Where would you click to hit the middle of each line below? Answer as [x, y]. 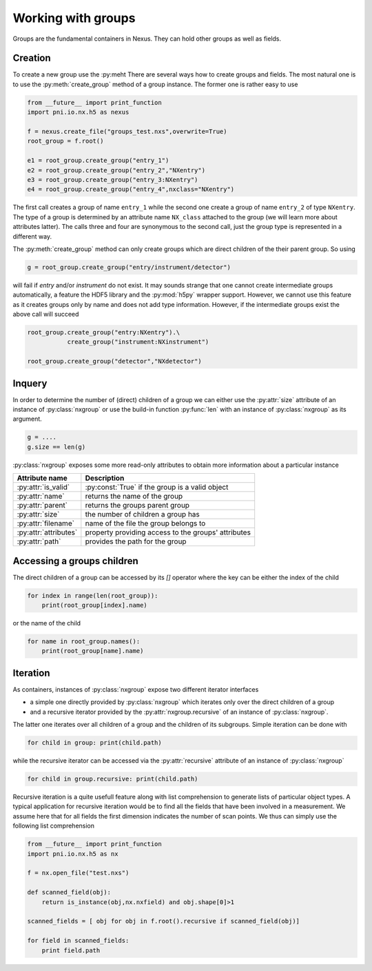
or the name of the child [47, 623]
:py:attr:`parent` [42, 505]
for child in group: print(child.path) [94, 743]
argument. [28, 419]
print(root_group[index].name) [94, 605]
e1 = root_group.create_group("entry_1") [98, 161]
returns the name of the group [134, 497]
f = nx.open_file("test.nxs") [78, 873]
